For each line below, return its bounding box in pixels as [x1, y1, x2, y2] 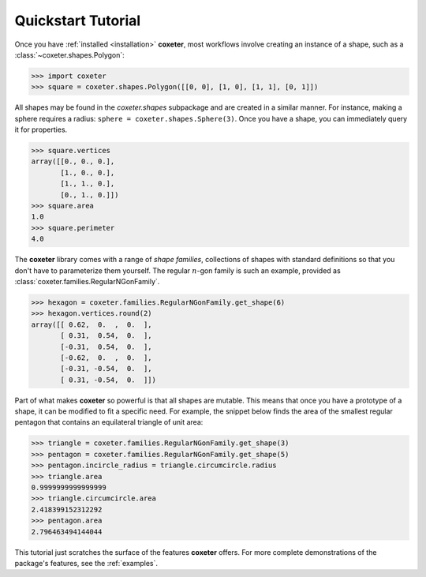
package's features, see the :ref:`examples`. [14, 558, 158, 568]
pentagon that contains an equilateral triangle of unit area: [14, 418, 204, 427]
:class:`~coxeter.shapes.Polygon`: [14, 50, 125, 59]
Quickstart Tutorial [14, 12, 141, 29]
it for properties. [14, 125, 68, 134]
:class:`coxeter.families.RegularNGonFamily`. [14, 276, 160, 286]
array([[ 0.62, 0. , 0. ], [31, 320, 153, 329]
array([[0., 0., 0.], [31, 157, 115, 166]
